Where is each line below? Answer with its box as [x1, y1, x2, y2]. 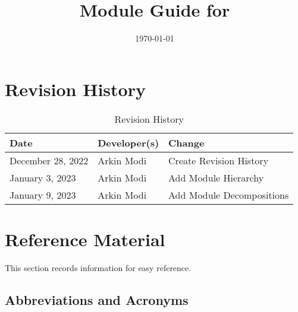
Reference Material [5, 227, 165, 251]
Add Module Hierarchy [168, 170, 264, 184]
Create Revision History [168, 153, 269, 167]
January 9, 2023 [10, 187, 76, 202]
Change [168, 135, 205, 149]
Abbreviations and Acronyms [5, 290, 189, 308]
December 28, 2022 [10, 153, 89, 167]
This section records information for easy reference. [5, 261, 192, 273]
